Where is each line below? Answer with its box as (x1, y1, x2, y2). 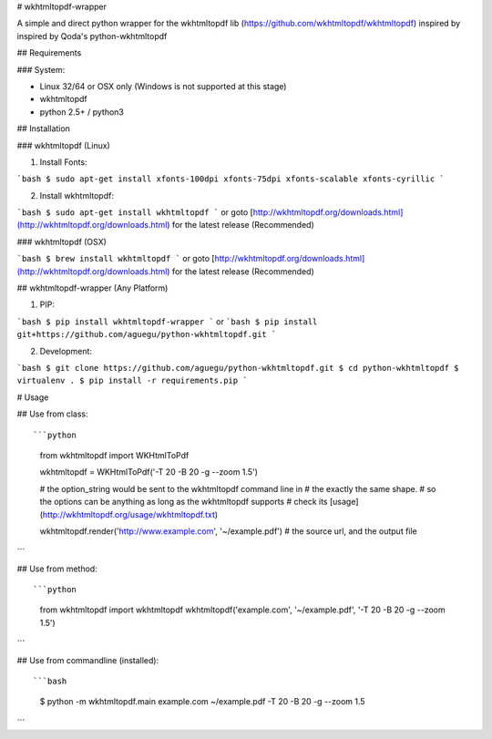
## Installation (16, 123, 70, 134)
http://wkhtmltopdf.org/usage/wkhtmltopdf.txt (42, 508, 216, 519)
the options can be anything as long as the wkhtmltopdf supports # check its (39, 497, 328, 508)
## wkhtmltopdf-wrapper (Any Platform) (16, 282, 169, 293)
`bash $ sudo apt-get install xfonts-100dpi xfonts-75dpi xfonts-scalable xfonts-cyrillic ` (16, 174, 446, 184)
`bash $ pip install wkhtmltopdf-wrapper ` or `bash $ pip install (16, 315, 318, 327)
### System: (16, 64, 66, 75)
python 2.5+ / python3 (39, 106, 125, 118)
